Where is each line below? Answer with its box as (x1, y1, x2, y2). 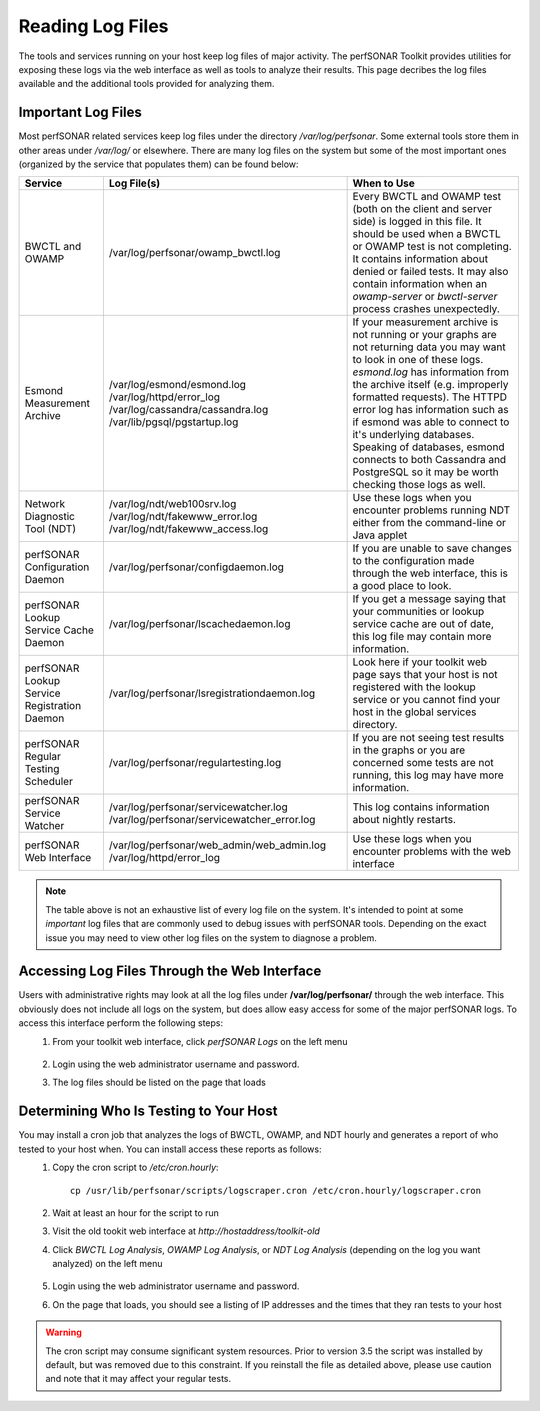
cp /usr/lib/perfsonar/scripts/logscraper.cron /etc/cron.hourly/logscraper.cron (70, 1185, 482, 1196)
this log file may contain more (352, 630, 492, 644)
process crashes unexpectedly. (352, 302, 500, 316)
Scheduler (24, 775, 74, 789)
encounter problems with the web (352, 845, 512, 859)
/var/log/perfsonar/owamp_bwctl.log (108, 246, 281, 260)
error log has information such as (352, 403, 509, 417)
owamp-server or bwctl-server (352, 290, 498, 304)
